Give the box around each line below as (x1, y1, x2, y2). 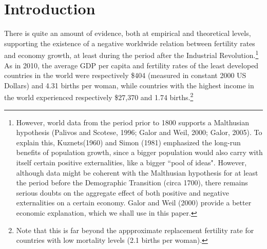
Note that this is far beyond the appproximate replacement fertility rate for (16, 224, 254, 235)
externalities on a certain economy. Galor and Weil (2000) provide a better (16, 197, 252, 208)
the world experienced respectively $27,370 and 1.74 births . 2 (4, 90, 194, 102)
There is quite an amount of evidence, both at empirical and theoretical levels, (4, 28, 251, 39)
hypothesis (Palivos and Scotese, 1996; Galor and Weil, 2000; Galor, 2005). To (16, 127, 262, 138)
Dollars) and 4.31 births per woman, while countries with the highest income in (4, 80, 254, 90)
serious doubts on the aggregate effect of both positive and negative (16, 187, 229, 198)
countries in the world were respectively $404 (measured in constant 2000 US (4, 70, 246, 81)
